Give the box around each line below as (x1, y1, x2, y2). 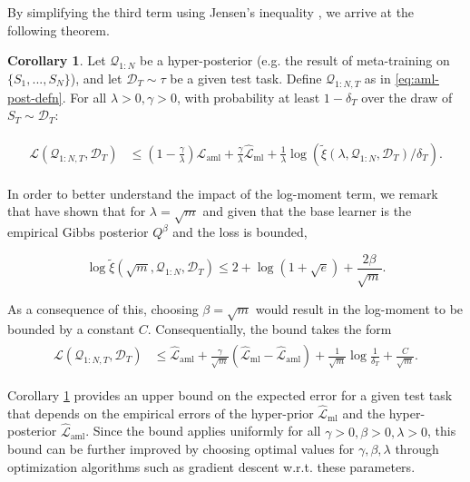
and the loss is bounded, (172, 222, 308, 241)
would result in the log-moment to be (255, 299, 464, 318)
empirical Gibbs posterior (7, 222, 149, 241)
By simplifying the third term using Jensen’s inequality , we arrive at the (7, 3, 415, 21)
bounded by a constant (7, 320, 135, 339)
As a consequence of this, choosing (7, 299, 199, 318)
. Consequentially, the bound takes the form (147, 320, 392, 339)
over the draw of (361, 87, 453, 106)
